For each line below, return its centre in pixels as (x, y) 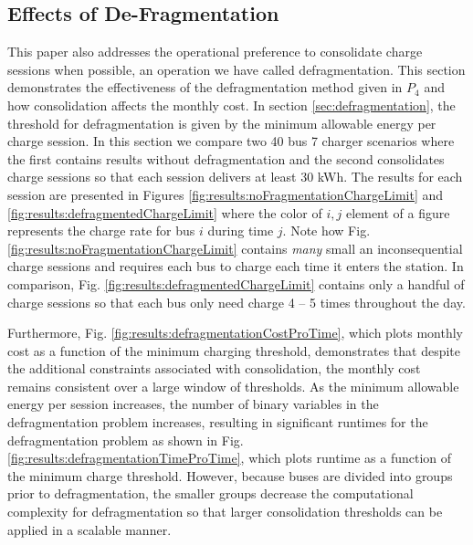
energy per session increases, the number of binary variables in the (193, 404)
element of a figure (398, 212)
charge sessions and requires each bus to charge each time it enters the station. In (236, 266)
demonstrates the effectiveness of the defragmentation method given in (205, 87)
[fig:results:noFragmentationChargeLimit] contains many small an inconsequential (235, 248)
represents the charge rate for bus (101, 231)
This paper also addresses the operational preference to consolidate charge (215, 52)
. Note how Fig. (326, 231)
